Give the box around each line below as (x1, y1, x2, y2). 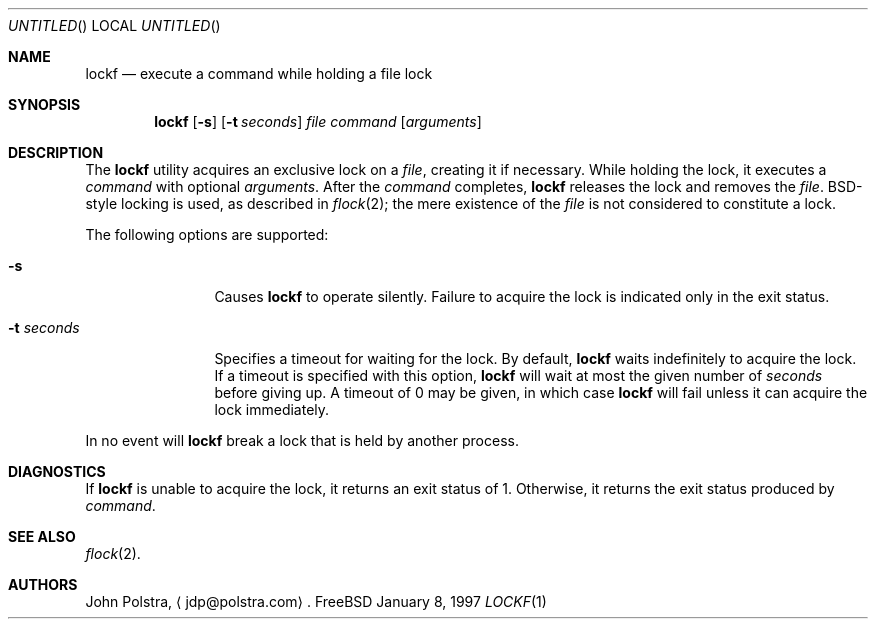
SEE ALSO (8, 528, 76, 545)
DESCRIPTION (8, 144, 104, 161)
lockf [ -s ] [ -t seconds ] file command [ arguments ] (154, 113, 482, 130)
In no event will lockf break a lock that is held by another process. (85, 432, 519, 449)
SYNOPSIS (8, 96, 81, 113)
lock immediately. (214, 401, 330, 418)
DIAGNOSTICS (8, 463, 106, 480)
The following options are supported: (85, 226, 329, 243)
